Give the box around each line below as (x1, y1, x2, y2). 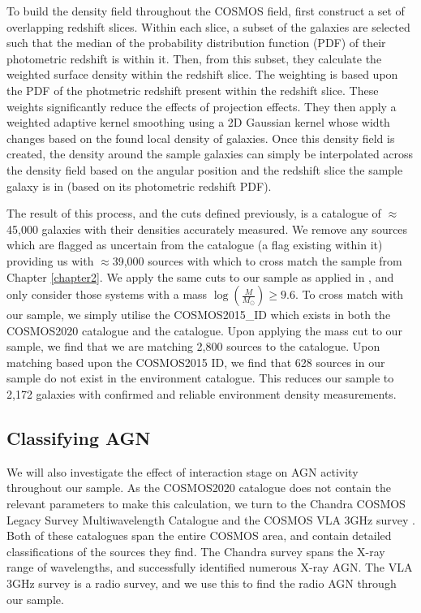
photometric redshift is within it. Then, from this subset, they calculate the (6, 50, 382, 67)
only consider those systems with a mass (6, 286, 208, 303)
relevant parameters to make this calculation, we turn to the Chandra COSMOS (6, 495, 406, 512)
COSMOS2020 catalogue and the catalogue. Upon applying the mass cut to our (6, 322, 402, 339)
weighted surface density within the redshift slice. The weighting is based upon (6, 66, 398, 83)
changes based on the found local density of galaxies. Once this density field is (6, 129, 395, 146)
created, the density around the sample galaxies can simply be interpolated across (6, 145, 414, 162)
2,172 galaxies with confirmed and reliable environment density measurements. (6, 386, 397, 403)
